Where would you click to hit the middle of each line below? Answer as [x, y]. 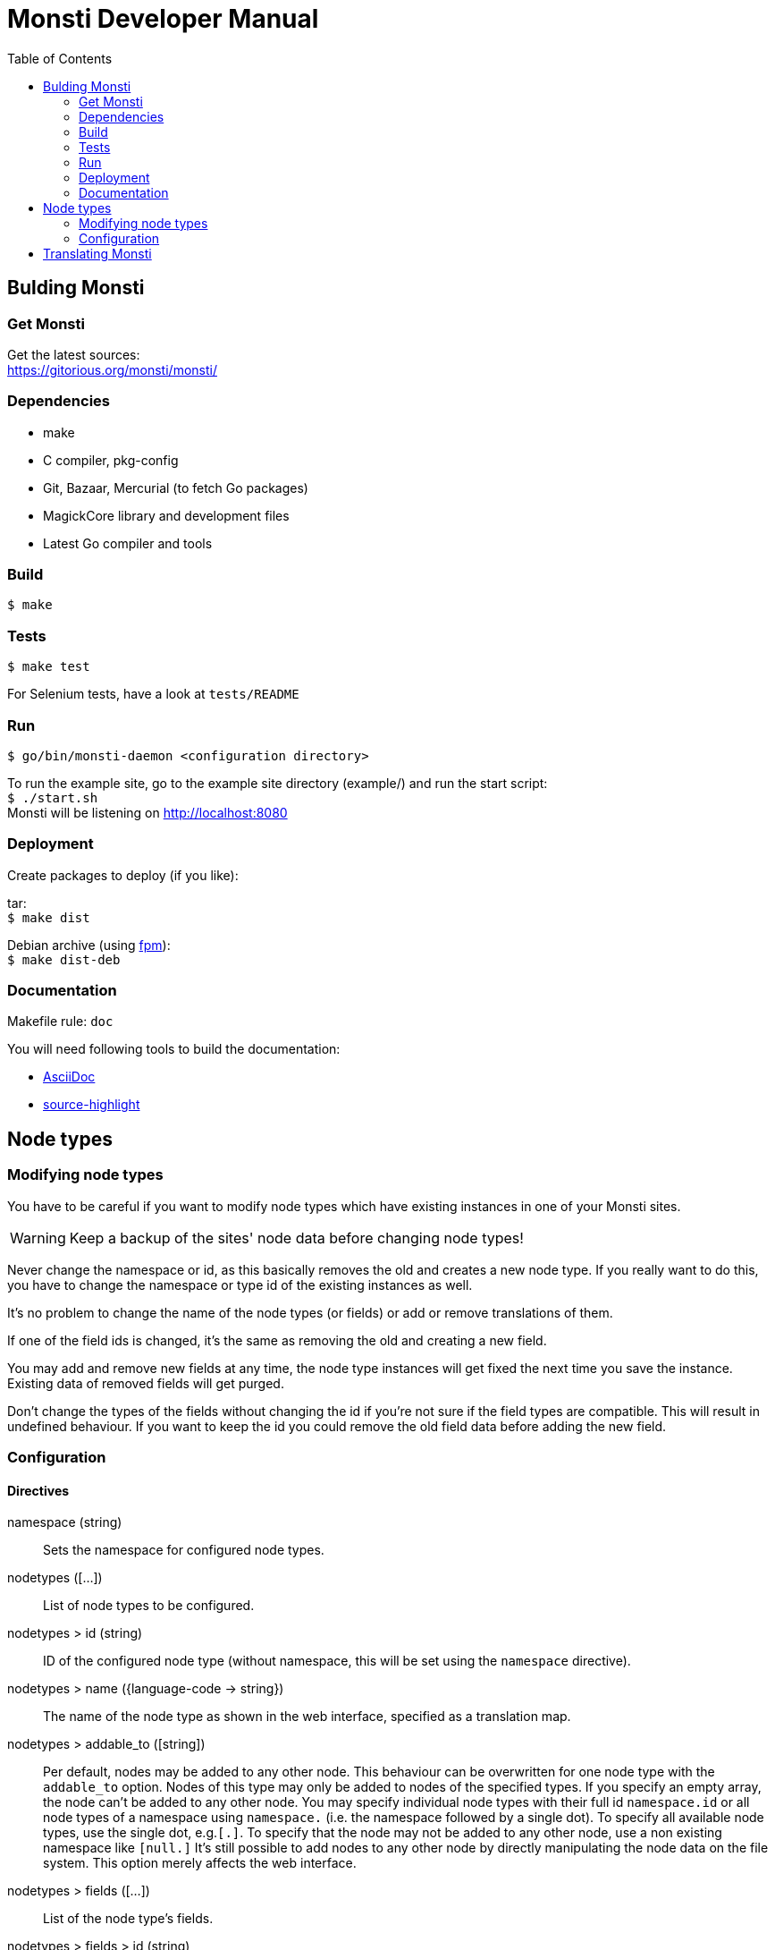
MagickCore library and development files [166, 515]
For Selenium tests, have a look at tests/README [153, 694]
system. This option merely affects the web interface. [200, 1863]
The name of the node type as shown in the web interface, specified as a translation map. [307, 1717]
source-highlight [92, 1105]
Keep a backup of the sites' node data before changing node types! [296, 1238]
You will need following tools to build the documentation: [174, 1049]
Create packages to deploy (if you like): [123, 875]
